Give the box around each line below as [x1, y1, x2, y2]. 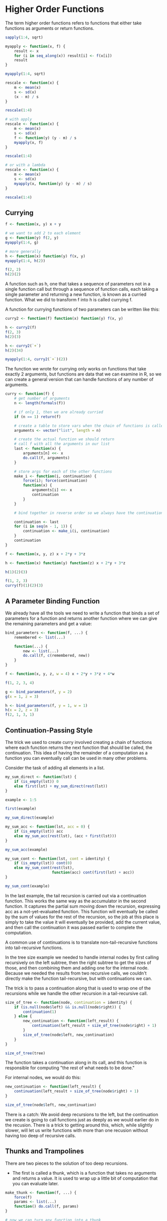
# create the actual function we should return [14, 437, 114, 442]
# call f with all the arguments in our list [14, 442, 110, 447]
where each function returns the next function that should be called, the [5, 744, 153, 750]
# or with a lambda [5, 163, 46, 168]
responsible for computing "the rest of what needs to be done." [5, 1065, 135, 1071]
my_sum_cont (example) [5, 883, 50, 888]
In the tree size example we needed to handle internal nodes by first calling [5, 954, 159, 960]
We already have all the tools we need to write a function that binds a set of [5, 610, 160, 616]
